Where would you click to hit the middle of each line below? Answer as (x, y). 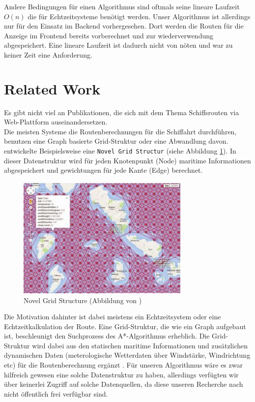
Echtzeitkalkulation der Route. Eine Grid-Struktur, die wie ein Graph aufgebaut (125, 326)
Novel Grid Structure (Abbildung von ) (83, 300)
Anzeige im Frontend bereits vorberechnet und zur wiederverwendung (109, 35)
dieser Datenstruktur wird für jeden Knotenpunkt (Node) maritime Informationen (127, 160)
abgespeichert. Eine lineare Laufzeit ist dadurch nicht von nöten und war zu (118, 45)
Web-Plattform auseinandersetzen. (56, 122)
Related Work (52, 88)
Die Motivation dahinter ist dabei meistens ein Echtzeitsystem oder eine (113, 317)
